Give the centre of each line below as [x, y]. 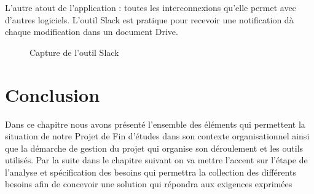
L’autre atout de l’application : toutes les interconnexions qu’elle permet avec [151, 7]
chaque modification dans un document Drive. [92, 32]
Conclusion [53, 94]
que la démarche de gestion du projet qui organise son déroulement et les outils [154, 148]
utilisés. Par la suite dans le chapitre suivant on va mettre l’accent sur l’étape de [156, 160]
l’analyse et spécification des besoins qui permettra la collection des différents [151, 172]
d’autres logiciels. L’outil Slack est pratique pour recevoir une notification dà [149, 19]
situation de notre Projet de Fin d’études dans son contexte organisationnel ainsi [157, 136]
